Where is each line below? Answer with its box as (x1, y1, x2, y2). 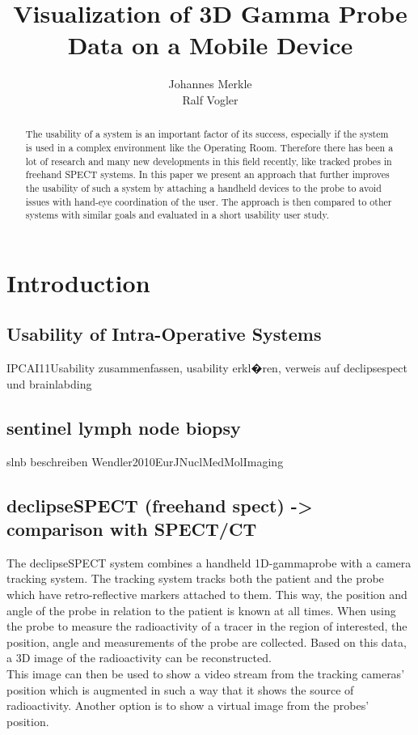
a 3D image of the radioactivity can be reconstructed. (6, 649, 272, 666)
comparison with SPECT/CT (6, 516, 257, 542)
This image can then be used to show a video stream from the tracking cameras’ (6, 665, 405, 682)
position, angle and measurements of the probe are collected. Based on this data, (6, 633, 407, 650)
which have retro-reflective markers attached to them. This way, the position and (6, 586, 407, 603)
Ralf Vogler (182, 91, 239, 108)
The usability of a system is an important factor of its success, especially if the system (25, 127, 389, 141)
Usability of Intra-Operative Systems (6, 321, 322, 346)
